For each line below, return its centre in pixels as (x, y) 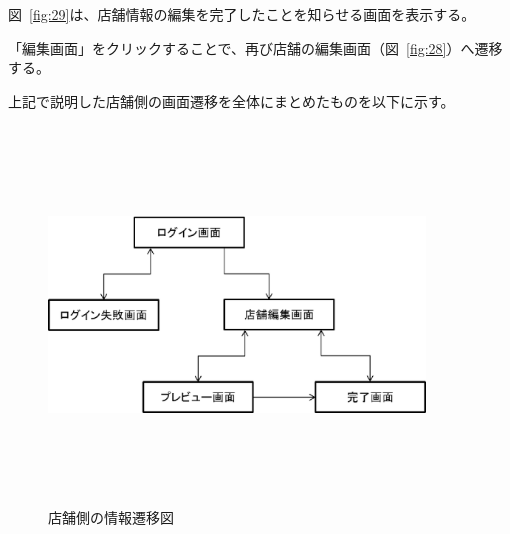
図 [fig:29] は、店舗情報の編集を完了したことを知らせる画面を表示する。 (242, 14)
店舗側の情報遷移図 (111, 516)
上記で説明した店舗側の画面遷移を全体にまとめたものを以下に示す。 (231, 100)
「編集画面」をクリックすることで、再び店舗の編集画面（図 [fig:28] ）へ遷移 (255, 47)
